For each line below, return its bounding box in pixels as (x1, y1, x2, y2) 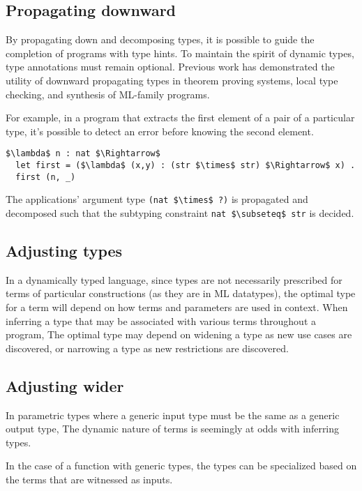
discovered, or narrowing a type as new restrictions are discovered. (6, 340, 289, 355)
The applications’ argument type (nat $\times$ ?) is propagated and (6, 192, 308, 206)
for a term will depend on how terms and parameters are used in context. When (6, 300, 348, 315)
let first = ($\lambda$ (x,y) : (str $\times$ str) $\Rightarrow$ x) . (15, 160, 356, 171)
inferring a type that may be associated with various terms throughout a (6, 313, 317, 328)
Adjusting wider (6, 375, 124, 396)
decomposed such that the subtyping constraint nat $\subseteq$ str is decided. (6, 205, 354, 220)
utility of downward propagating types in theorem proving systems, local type (6, 73, 338, 87)
